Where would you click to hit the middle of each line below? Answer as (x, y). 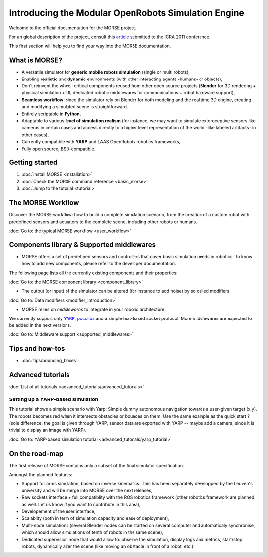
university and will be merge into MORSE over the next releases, (87, 490)
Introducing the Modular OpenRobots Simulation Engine (127, 13)
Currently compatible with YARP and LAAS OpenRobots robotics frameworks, (101, 142)
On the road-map (36, 453)
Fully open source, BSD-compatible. (59, 149)
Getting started (33, 163)
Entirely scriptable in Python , (51, 114)
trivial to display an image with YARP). (48, 430)
